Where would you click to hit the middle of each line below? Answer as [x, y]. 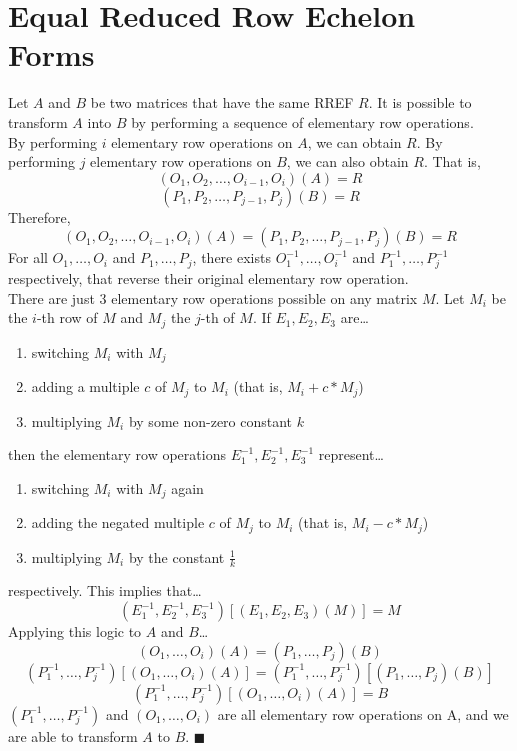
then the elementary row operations [117, 454]
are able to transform [73, 735]
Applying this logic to [75, 631]
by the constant [176, 556]
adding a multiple [85, 386]
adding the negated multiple [118, 522]
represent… [351, 454]
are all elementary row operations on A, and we [363, 713]
